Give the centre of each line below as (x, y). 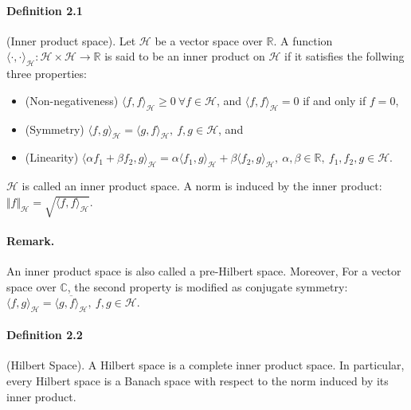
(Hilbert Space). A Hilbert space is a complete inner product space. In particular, (205, 365)
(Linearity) (52, 157)
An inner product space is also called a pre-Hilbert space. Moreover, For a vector (204, 271)
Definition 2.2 (45, 335)
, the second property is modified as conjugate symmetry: (207, 286)
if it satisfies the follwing (344, 56)
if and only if (335, 100)
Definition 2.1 (45, 10)
